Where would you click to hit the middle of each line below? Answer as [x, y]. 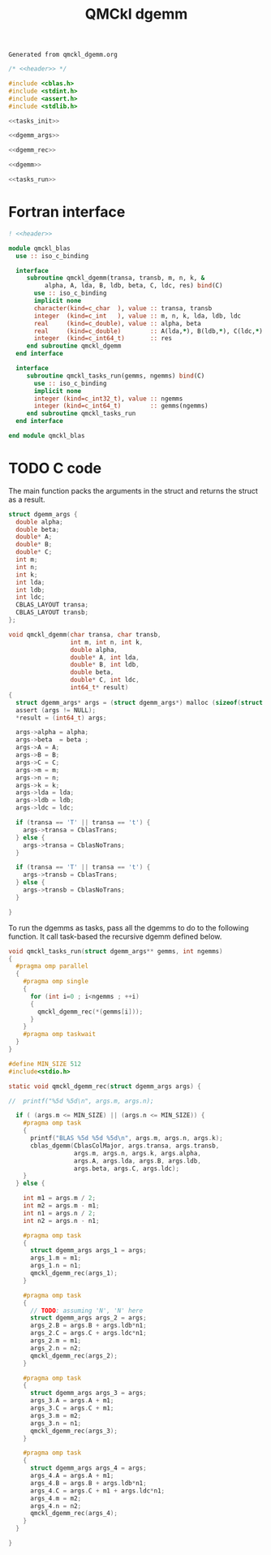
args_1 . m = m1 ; [56, 1258]
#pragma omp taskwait [59, 1035]
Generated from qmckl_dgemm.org [63, 55]
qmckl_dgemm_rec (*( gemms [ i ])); [90, 1012]
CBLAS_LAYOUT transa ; [52, 605]
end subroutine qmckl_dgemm [74, 346]
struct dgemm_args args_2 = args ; [88, 1318]
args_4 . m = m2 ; [56, 1498]
